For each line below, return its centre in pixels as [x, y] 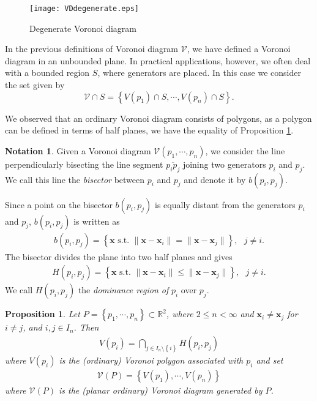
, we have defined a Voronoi [239, 49]
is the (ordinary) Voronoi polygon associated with [151, 360]
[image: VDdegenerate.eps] [84, 9]
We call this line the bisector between [75, 179]
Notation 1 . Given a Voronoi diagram [78, 150]
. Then [86, 327]
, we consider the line [245, 150]
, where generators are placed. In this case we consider [199, 73]
